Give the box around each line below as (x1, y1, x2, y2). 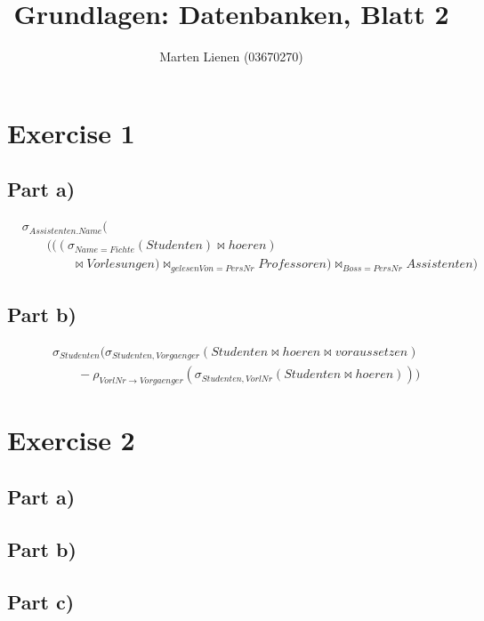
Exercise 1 (7, 114, 135, 150)
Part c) (7, 587, 75, 615)
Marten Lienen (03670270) (159, 47, 303, 66)
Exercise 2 (7, 422, 135, 458)
